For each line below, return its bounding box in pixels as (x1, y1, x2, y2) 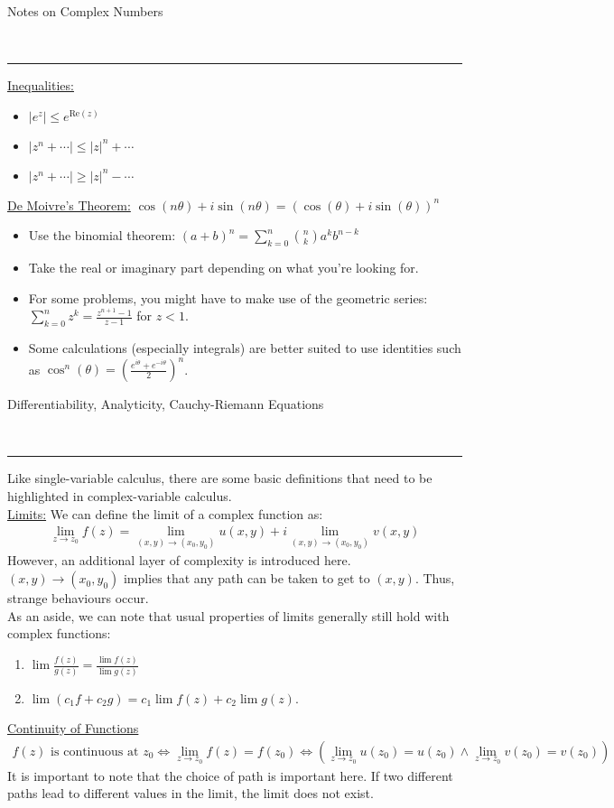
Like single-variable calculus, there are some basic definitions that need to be (7, 469, 433, 488)
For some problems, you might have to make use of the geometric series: (28, 288, 428, 307)
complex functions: (7, 624, 111, 643)
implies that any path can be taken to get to (123, 569, 370, 588)
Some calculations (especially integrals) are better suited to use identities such (28, 339, 461, 358)
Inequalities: (7, 76, 74, 95)
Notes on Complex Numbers (7, 2, 163, 20)
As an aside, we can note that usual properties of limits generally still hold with (7, 606, 450, 625)
